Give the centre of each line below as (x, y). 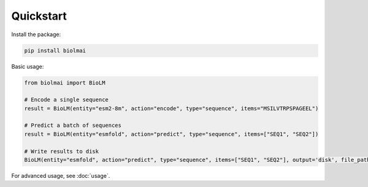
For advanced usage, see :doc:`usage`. (61, 176)
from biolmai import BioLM (65, 82)
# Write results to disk (62, 151)
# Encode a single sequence (66, 100)
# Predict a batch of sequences (73, 125)
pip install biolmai (55, 50)
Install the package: (36, 34)
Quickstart (39, 16)
